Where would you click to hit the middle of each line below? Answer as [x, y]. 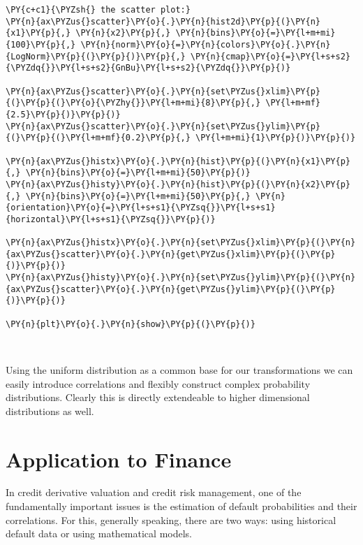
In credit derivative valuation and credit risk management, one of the [154, 492]
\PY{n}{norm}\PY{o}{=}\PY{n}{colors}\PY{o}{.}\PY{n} [206, 44]
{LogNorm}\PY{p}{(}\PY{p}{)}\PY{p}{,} [96, 56]
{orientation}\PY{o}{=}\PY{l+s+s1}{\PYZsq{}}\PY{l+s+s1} [141, 208]
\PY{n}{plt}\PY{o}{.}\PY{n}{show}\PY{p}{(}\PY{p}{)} [131, 324]
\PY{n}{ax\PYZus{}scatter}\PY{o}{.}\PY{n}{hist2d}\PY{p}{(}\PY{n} [163, 21]
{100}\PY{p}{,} [41, 44]
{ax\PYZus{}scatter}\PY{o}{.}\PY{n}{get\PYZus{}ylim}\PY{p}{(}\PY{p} [171, 289]
